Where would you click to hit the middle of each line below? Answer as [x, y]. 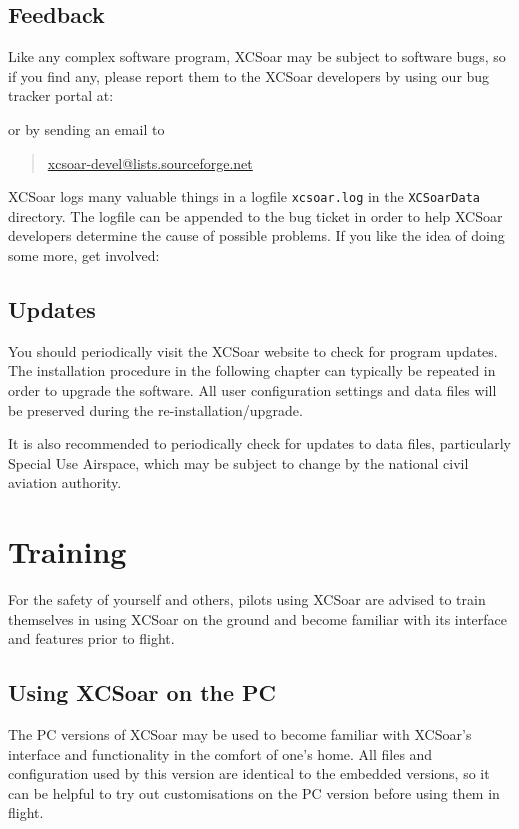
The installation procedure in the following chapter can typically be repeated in [252, 370]
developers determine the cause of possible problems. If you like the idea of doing [256, 235]
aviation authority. [65, 482]
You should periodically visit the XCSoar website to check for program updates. [253, 350]
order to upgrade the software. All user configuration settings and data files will [252, 390]
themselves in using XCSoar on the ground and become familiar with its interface [258, 618]
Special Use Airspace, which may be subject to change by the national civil [238, 462]
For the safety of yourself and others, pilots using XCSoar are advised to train [247, 599]
